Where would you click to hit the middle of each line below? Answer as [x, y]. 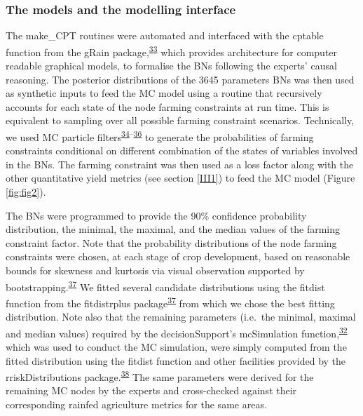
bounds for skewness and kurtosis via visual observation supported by [155, 270]
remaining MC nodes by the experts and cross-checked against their [151, 390]
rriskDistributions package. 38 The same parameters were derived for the [160, 376]
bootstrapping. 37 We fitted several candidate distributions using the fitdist [165, 286]
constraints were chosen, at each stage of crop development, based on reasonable [178, 256]
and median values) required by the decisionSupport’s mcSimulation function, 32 [177, 332]
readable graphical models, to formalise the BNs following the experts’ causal [171, 66]
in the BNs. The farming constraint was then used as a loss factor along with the [180, 164]
